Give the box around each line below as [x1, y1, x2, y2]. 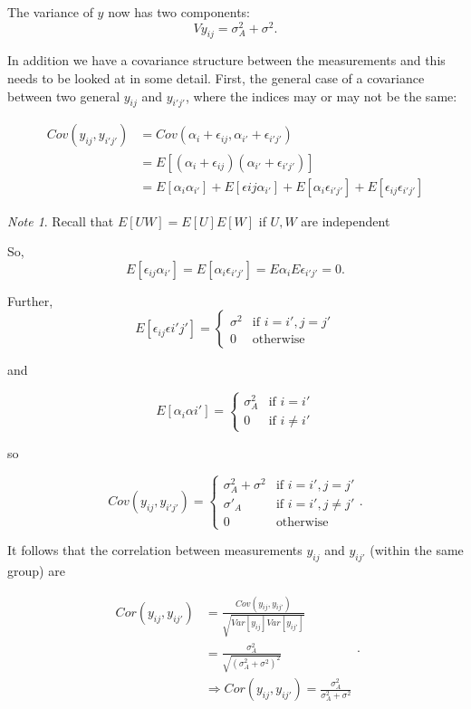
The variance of [7, 3, 93, 21]
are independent [301, 211, 390, 230]
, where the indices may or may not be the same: [185, 86, 457, 105]
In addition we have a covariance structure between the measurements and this [7, 51, 446, 70]
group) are [7, 560, 65, 580]
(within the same [370, 541, 464, 560]
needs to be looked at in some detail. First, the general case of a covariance [7, 69, 425, 88]
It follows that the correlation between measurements [7, 541, 303, 560]
